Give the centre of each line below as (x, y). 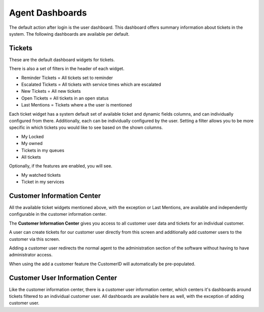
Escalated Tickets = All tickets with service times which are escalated (91, 84)
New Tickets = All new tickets (51, 91)
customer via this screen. (34, 239)
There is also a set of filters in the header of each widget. (67, 69)
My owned (32, 144)
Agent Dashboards (48, 13)
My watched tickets (41, 175)
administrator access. (31, 255)
